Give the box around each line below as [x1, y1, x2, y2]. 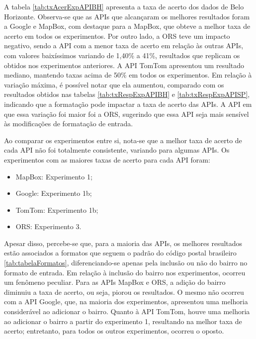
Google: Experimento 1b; [15, 188, 92, 198]
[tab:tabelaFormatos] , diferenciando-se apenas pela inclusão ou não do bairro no [4, 257, 248, 268]
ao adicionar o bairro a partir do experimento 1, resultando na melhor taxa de [4, 316, 242, 326]
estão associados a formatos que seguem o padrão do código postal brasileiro [4, 248, 237, 258]
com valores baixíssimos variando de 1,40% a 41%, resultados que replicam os [4, 50, 240, 60]
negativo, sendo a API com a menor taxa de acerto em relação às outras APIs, [4, 40, 244, 51]
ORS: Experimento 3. [15, 221, 82, 232]
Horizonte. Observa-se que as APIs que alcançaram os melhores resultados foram [4, 11, 250, 21]
